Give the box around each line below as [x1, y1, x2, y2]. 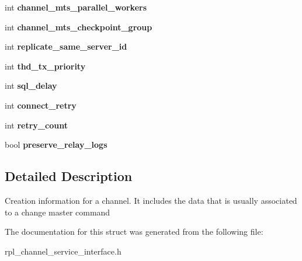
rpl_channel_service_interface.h [5, 245, 122, 257]
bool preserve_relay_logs [5, 138, 107, 151]
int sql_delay [5, 79, 57, 92]
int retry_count [5, 119, 68, 131]
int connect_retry [5, 99, 77, 111]
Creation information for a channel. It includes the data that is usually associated [5, 194, 297, 206]
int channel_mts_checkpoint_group [5, 20, 152, 33]
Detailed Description [5, 167, 133, 185]
